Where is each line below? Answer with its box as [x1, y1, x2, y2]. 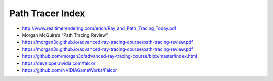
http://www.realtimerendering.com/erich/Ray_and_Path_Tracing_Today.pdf [22, 25, 177, 31]
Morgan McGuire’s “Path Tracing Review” [22, 32, 108, 38]
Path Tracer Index [9, 8, 85, 19]
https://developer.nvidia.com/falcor [22, 60, 96, 66]
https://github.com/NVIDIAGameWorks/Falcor [22, 67, 117, 73]
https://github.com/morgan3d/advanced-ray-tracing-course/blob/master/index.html [22, 53, 197, 59]
